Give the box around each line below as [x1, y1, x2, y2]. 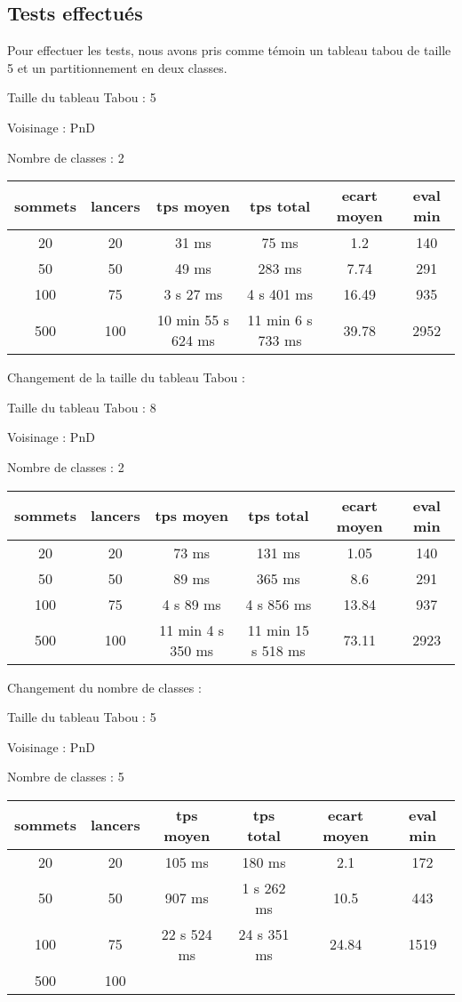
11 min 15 [247, 619, 309, 640]
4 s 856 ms [245, 593, 312, 614]
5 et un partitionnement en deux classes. [7, 58, 227, 76]
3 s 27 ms [163, 284, 223, 305]
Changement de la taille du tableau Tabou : [7, 368, 245, 387]
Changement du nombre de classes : [7, 677, 202, 696]
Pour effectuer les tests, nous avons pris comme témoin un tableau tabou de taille [7, 41, 451, 60]
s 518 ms [251, 639, 306, 661]
